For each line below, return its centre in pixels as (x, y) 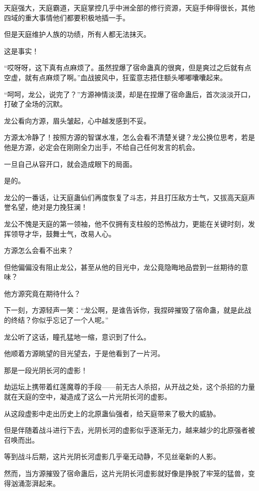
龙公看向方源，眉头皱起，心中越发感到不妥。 (77, 120)
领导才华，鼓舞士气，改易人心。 (63, 233)
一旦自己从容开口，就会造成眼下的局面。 (70, 164)
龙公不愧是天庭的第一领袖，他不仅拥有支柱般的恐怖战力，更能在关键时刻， (126, 223)
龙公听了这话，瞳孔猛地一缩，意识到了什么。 (77, 336)
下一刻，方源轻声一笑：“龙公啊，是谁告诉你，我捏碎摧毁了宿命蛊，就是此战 (128, 310)
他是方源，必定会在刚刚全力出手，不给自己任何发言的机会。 (102, 147)
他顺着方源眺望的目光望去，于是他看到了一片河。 (84, 353)
